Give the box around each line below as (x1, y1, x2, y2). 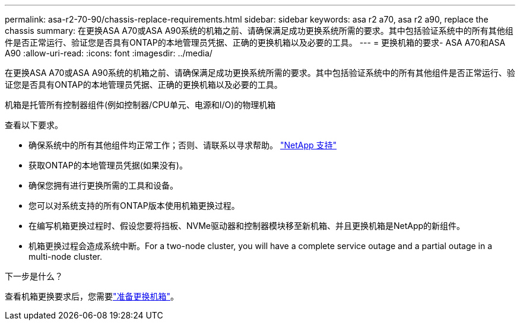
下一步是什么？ (5, 271, 63, 281)
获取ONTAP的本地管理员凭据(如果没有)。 (28, 160, 188, 170)
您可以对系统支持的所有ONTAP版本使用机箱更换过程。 (28, 200, 240, 211)
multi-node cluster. (28, 251, 102, 262)
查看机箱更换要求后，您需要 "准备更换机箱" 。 (5, 291, 179, 301)
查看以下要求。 (5, 120, 63, 130)
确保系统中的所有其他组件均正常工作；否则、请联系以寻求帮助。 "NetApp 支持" (28, 140, 337, 150)
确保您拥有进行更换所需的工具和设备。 (28, 180, 178, 190)
